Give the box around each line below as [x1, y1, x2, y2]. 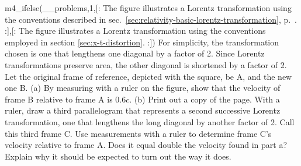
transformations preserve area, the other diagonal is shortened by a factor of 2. [5, 58, 287, 70]
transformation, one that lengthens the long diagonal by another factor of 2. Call [5, 115, 295, 128]
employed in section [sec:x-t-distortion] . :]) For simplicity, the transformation [5, 36, 279, 48]
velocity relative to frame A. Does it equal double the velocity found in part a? [5, 139, 287, 151]
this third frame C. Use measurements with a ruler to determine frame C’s [5, 127, 272, 139]
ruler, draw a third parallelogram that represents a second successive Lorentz [5, 104, 281, 116]
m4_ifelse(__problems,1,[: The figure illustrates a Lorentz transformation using [5, 2, 292, 13]
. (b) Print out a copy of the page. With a [129, 93, 280, 105]
